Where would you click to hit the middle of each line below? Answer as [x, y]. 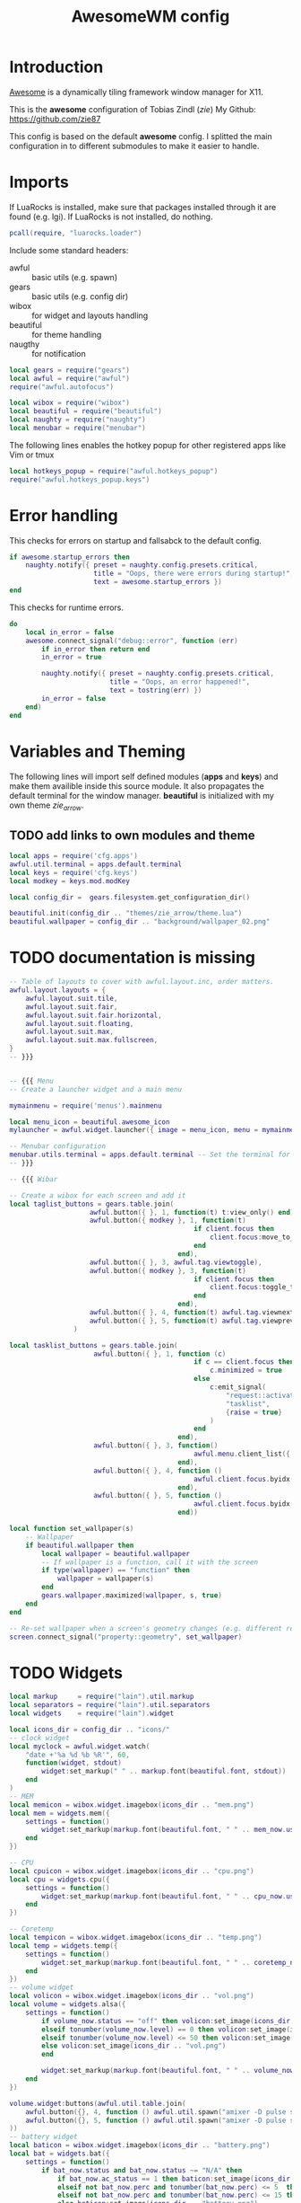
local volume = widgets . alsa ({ [68, 2004]
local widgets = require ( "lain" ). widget [92, 1713]
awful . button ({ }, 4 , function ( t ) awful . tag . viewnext [192, 1313]
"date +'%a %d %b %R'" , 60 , [77, 1755]
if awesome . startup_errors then [69, 557]
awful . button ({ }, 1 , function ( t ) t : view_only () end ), [193, 1212]
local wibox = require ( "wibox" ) [69, 403]
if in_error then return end [96, 649]
